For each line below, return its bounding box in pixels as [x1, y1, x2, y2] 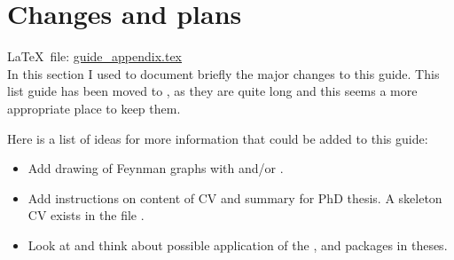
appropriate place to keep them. [7, 98, 181, 117]
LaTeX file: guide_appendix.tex [7, 47, 183, 66]
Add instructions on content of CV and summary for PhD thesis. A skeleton [27, 188, 442, 207]
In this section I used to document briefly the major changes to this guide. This [7, 64, 440, 83]
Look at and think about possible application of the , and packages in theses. [27, 235, 448, 254]
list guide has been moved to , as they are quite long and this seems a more [7, 82, 418, 100]
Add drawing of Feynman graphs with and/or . [27, 159, 284, 177]
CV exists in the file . [27, 206, 145, 225]
